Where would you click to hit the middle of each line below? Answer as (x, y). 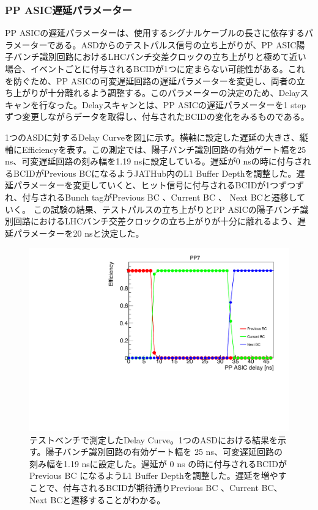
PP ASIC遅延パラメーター (68, 9)
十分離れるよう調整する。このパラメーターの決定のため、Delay (174, 93)
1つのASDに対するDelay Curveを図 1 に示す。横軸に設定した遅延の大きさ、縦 (157, 137)
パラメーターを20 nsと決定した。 (79, 233)
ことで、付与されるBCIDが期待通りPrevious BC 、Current (144, 487)
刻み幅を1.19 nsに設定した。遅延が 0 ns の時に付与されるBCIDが (158, 463)
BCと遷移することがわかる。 (108, 499)
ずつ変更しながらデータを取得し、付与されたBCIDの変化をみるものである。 (157, 116)
